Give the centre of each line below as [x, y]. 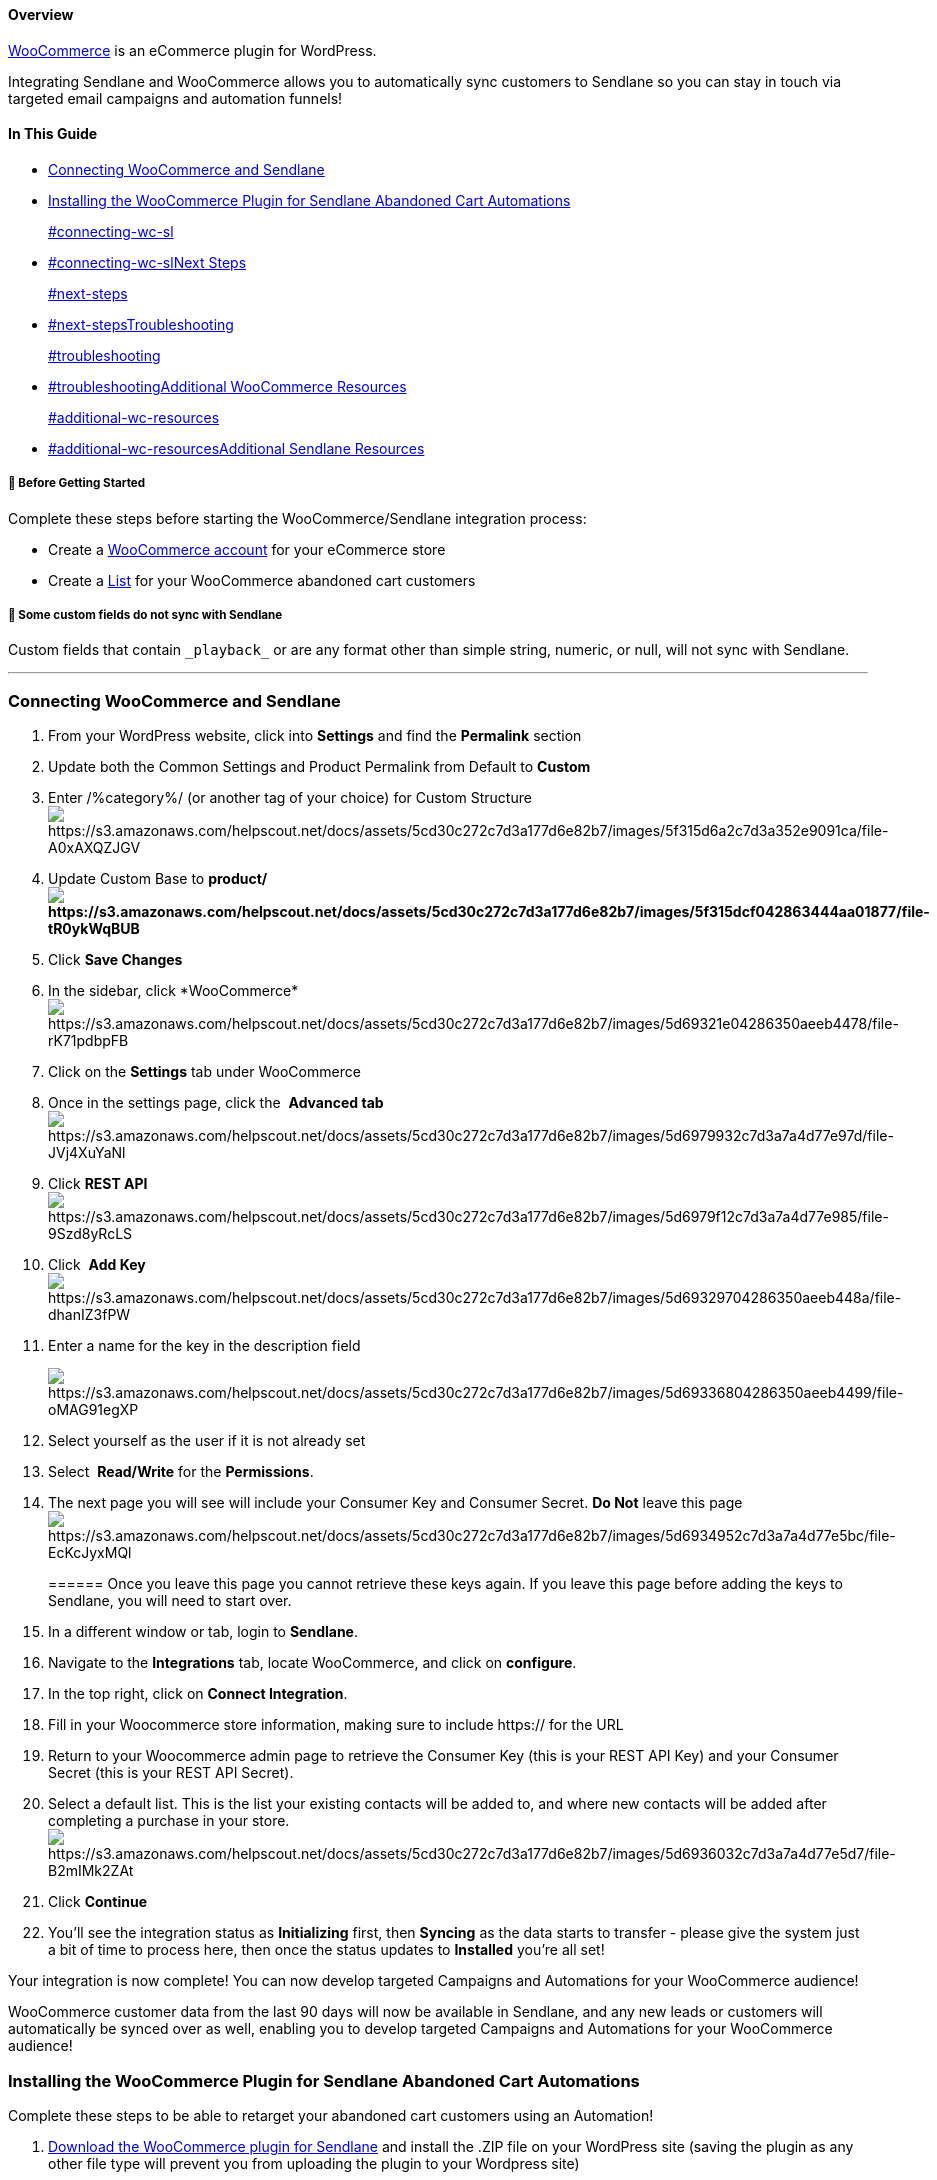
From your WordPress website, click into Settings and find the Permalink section [315, 736]
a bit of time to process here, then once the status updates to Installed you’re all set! [326, 1950]
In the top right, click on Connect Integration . [198, 1694]
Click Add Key [97, 1265]
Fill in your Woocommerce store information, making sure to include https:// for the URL [336, 1725]
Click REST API [98, 1184]
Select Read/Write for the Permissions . [181, 1472]
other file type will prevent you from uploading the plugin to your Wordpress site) [314, 2163]
